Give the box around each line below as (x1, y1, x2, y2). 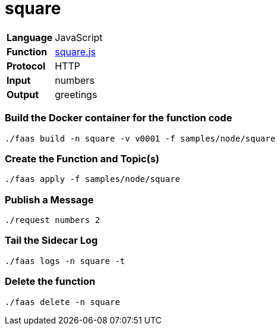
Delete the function (5, 275, 96, 288)
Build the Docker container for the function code (5, 112, 232, 124)
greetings (55, 88, 97, 100)
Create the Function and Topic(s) (5, 152, 160, 165)
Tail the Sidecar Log (5, 234, 98, 247)
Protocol (7, 59, 46, 72)
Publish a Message (5, 193, 94, 206)
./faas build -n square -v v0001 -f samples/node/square (5, 133, 276, 143)
